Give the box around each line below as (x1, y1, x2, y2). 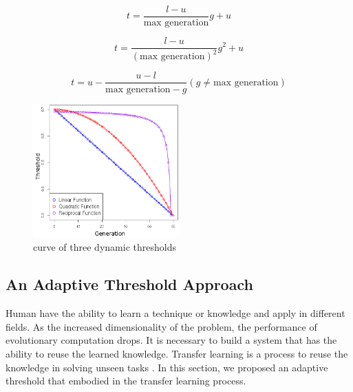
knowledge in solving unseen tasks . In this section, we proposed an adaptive (6, 360, 328, 374)
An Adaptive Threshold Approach (6, 274, 253, 295)
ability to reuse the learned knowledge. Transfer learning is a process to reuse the (6, 347, 348, 361)
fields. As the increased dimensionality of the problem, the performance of (6, 319, 317, 333)
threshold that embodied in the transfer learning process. (6, 373, 246, 388)
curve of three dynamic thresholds (33, 240, 176, 254)
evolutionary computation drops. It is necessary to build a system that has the (6, 333, 337, 347)
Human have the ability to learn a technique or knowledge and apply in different (6, 306, 345, 320)
